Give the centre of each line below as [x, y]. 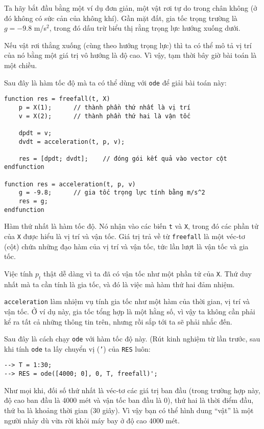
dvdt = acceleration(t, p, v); [72, 142]
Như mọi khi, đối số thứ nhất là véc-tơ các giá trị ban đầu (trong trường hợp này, [132, 390]
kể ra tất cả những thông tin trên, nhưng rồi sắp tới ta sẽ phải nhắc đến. [118, 321]
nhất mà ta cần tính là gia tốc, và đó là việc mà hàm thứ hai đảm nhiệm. [119, 284]
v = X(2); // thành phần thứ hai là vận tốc [105, 116]
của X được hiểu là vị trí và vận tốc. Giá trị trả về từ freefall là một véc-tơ [125, 236]
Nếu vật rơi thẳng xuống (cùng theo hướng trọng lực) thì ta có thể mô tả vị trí [128, 45]
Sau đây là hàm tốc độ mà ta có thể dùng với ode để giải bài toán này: [115, 82]
